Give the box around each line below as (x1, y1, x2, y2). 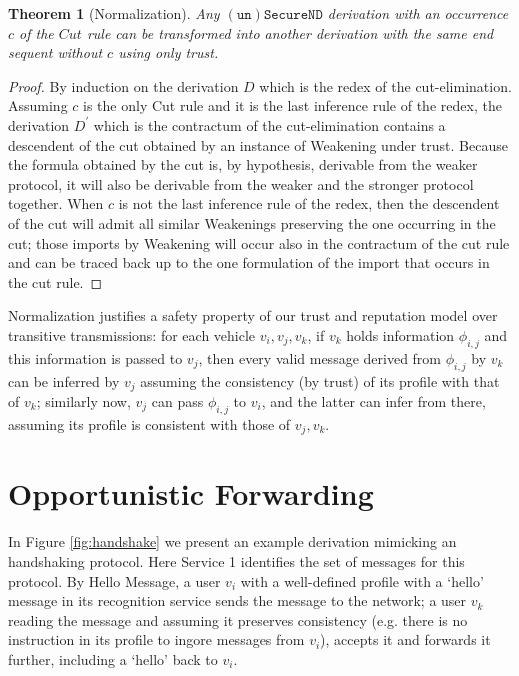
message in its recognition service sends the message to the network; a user (8, 590, 467, 611)
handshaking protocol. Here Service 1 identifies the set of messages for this (8, 550, 465, 571)
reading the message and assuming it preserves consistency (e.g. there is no (8, 609, 468, 630)
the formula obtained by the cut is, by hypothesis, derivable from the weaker (8, 154, 478, 175)
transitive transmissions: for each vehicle (8, 324, 256, 345)
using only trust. (118, 42, 219, 63)
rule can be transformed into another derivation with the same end (86, 22, 494, 43)
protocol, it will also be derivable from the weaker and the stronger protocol (8, 173, 474, 194)
